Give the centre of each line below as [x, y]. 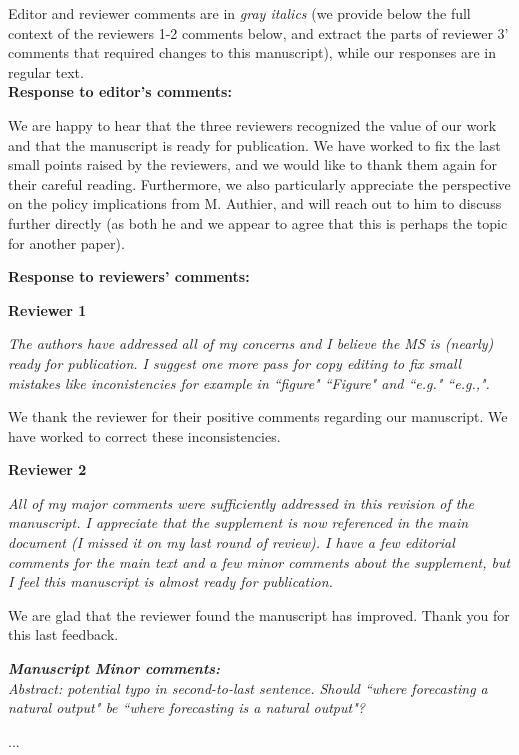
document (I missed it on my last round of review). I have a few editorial [231, 542]
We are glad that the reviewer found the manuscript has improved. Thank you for [259, 614]
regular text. [46, 71]
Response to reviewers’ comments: [129, 276]
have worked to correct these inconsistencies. [144, 435]
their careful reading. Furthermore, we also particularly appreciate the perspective [259, 183]
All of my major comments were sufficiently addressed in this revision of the [241, 502]
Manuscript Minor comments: [114, 668]
